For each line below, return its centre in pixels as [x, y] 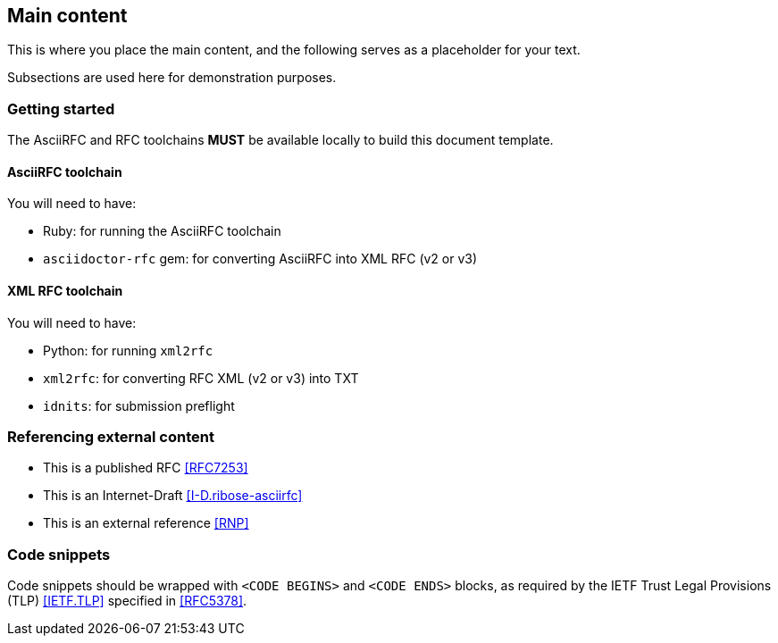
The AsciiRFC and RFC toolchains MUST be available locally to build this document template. [280, 140]
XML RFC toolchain [65, 291]
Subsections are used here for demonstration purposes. [172, 78]
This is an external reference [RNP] [146, 523]
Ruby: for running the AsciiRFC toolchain [162, 231]
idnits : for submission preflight [139, 405]
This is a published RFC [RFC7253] [146, 468]
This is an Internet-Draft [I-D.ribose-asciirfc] [173, 496]
